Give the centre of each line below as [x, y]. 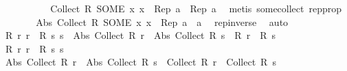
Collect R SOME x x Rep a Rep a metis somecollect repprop [196, 8]
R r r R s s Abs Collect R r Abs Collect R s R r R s [140, 35]
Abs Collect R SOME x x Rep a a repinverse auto [162, 22]
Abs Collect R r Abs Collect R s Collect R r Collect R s [141, 62]
